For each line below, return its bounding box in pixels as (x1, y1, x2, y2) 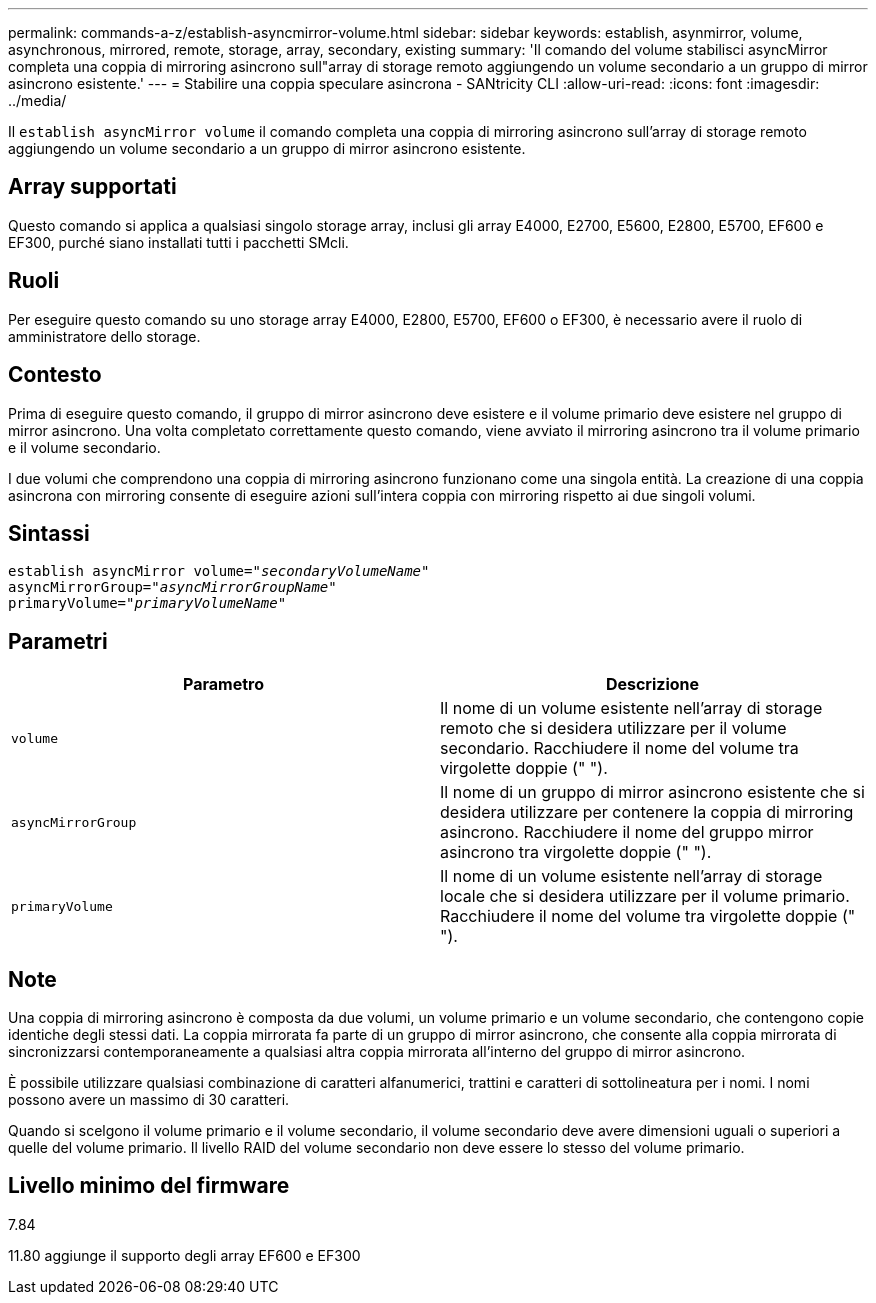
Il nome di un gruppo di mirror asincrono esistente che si (440, 782, 865, 803)
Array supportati (8, 174, 177, 200)
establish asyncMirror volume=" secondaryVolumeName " (8, 563, 430, 580)
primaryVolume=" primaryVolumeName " (8, 595, 287, 612)
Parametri (8, 628, 108, 654)
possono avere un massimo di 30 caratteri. (8, 1091, 290, 1109)
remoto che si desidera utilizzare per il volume (440, 718, 787, 739)
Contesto (8, 362, 102, 388)
